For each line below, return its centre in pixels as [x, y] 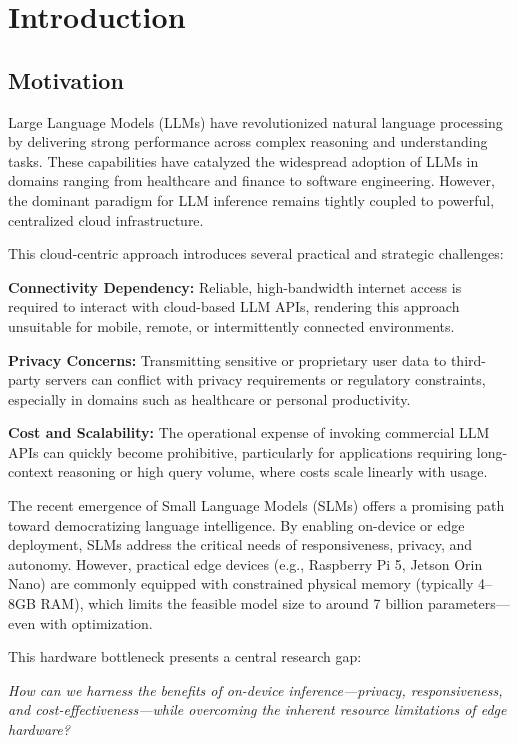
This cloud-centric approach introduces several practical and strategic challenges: [256, 253]
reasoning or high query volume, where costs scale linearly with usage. [272, 471]
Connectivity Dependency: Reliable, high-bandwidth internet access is [235, 286]
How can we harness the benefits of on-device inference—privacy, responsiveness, [255, 689]
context [31, 471]
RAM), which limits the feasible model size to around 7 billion [232, 603]
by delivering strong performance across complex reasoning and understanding [248, 141]
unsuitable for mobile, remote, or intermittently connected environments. [231, 325]
